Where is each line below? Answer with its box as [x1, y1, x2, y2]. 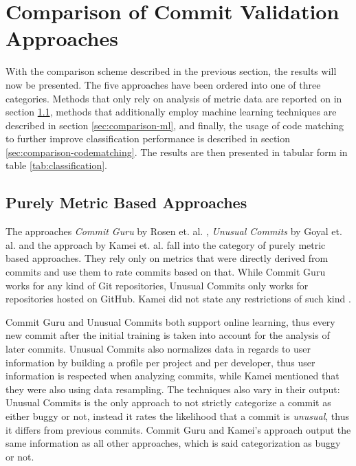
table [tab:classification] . [5, 158, 107, 173]
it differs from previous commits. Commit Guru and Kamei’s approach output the [5, 422, 351, 436]
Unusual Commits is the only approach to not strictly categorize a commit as [5, 395, 331, 410]
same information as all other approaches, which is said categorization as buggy [5, 436, 341, 450]
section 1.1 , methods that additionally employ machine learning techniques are [5, 104, 337, 119]
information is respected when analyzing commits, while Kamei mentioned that [5, 368, 340, 383]
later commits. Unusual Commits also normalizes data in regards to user [5, 342, 311, 356]
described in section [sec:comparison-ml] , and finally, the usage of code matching [5, 118, 344, 132]
